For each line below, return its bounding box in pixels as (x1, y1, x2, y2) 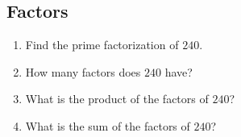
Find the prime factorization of (25, 36, 179, 53)
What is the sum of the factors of (25, 117, 190, 134)
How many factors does (25, 63, 141, 80)
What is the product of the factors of (25, 90, 209, 107)
